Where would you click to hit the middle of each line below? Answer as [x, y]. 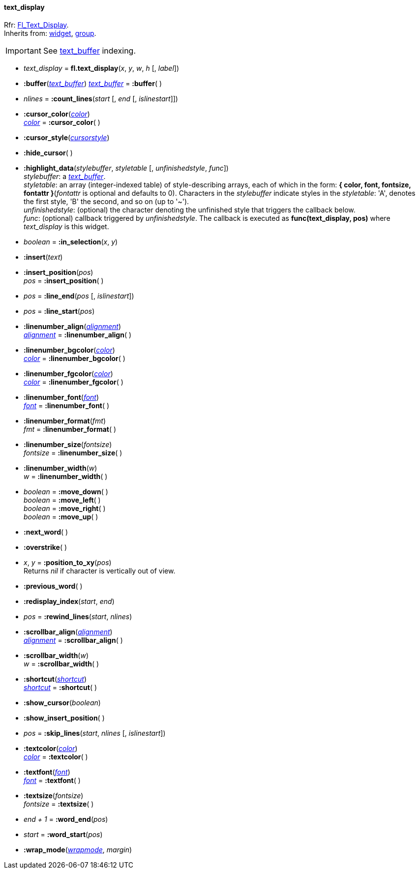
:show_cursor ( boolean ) [62, 702]
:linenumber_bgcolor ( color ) [69, 350]
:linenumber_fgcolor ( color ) [68, 373]
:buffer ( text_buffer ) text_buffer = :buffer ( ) [93, 83]
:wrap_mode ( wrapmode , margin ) [78, 849]
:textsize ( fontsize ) [54, 795]
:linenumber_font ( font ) [61, 397]
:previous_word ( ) [53, 586]
